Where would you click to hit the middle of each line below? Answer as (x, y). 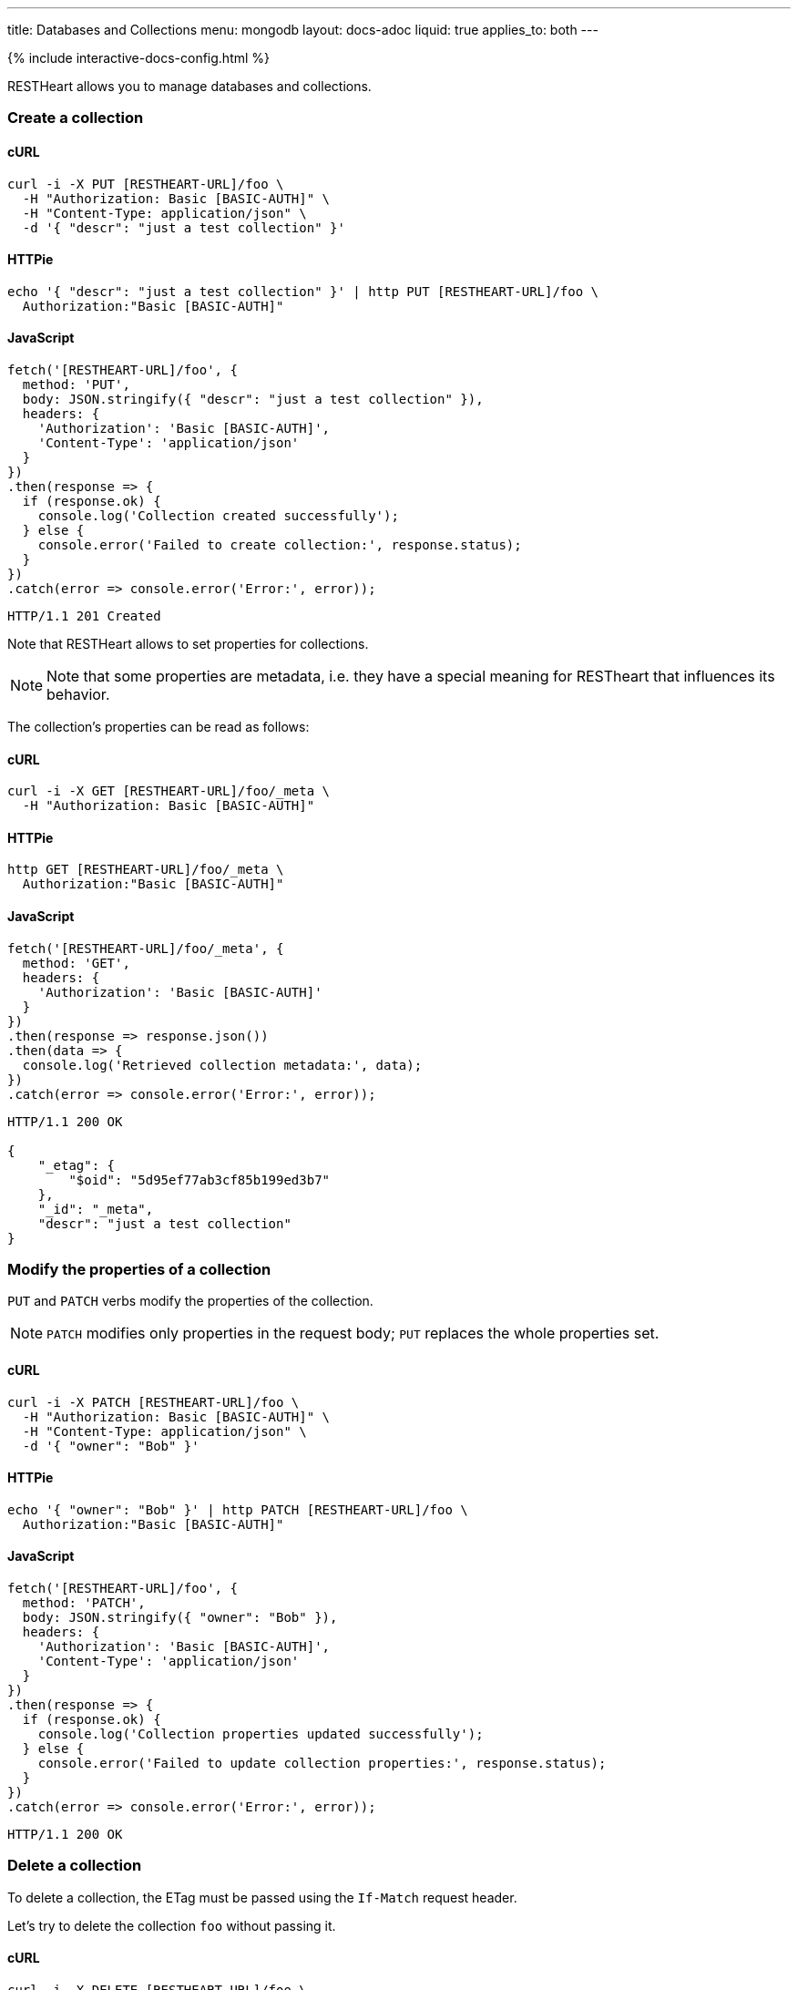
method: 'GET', (76, 963)
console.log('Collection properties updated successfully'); (261, 1734)
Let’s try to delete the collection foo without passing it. (172, 1925)
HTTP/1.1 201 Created (84, 616)
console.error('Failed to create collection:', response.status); (280, 545)
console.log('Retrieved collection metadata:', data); (222, 1065)
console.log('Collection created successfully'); (218, 516)
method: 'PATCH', (84, 1603)
